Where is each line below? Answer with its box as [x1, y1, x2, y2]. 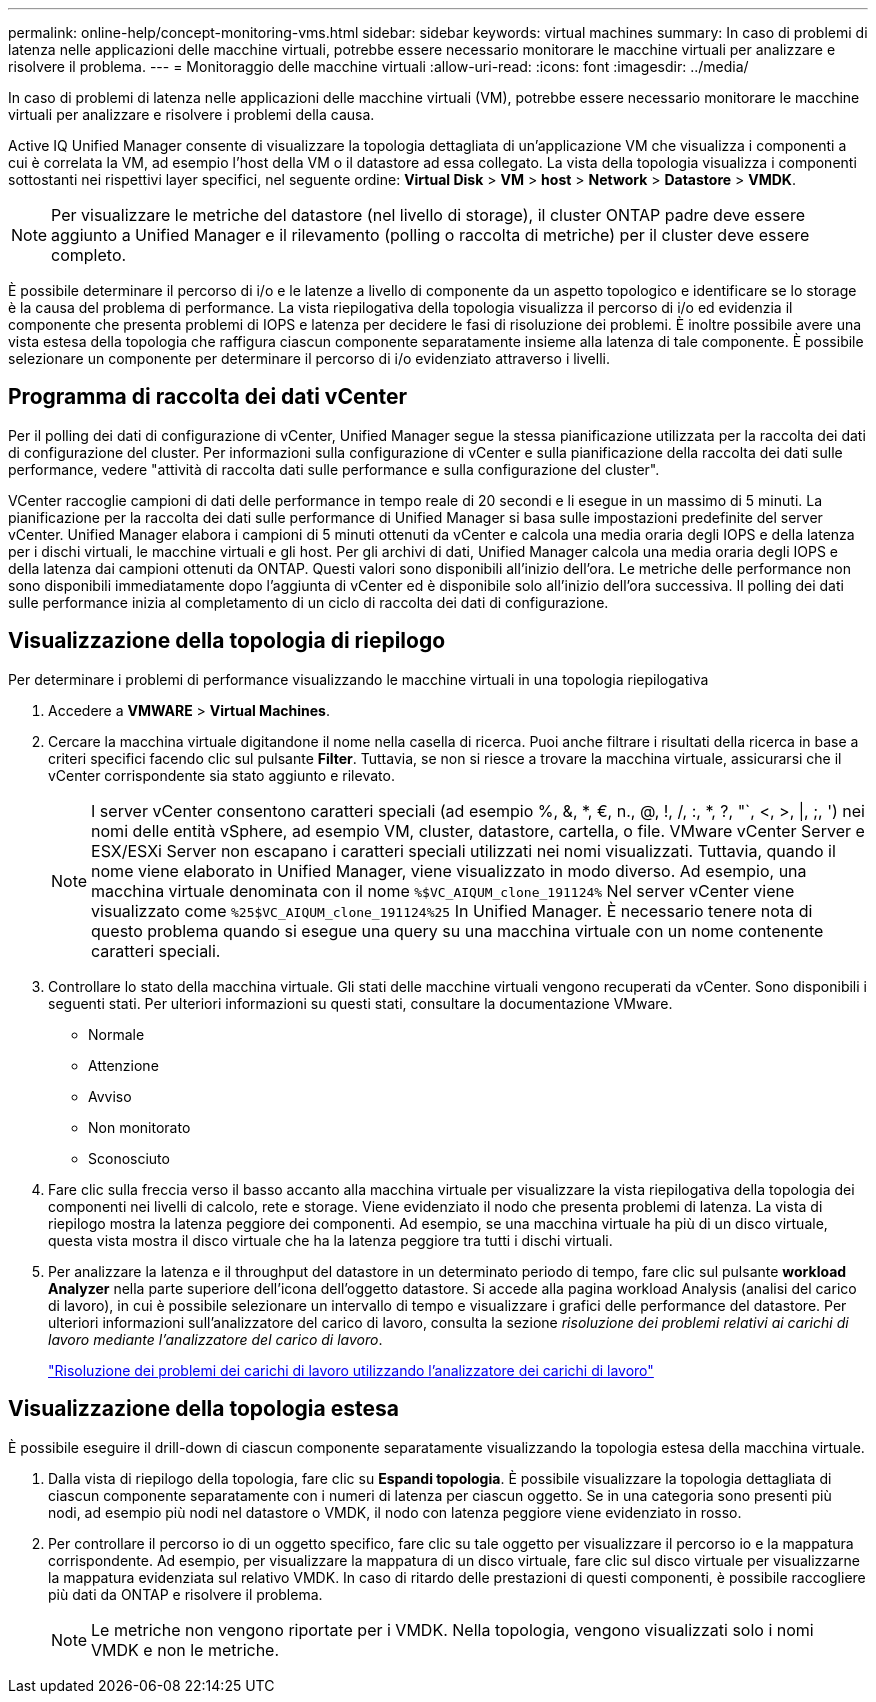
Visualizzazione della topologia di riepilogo [8, 628, 446, 654]
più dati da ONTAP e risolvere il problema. [48, 1585, 323, 1603]
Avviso [88, 1087, 132, 1105]
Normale [88, 1025, 145, 1043]
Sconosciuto [88, 1149, 170, 1167]
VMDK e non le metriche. [91, 1639, 280, 1660]
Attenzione [88, 1056, 159, 1074]
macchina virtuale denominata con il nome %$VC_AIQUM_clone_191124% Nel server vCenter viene [91, 880, 795, 901]
